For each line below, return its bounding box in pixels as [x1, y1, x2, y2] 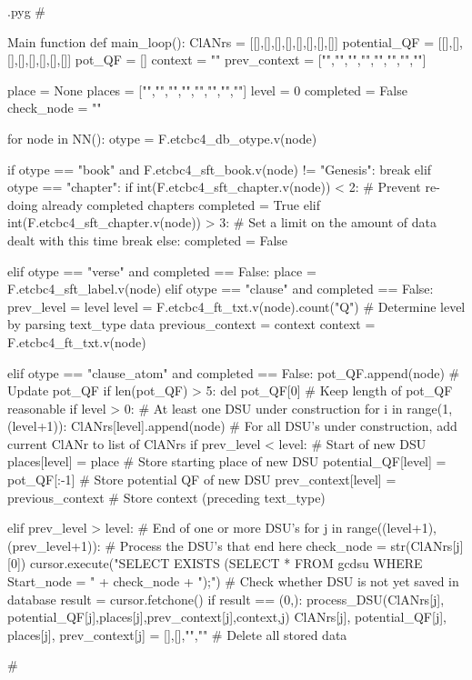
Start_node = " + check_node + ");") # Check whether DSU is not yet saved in [7, 572, 459, 591]
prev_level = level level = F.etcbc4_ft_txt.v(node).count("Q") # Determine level [7, 296, 466, 315]
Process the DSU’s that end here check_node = [119, 535, 387, 555]
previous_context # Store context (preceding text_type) [7, 487, 326, 506]
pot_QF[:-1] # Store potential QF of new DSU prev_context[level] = [7, 470, 397, 489]
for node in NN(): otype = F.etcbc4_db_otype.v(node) [7, 128, 317, 147]
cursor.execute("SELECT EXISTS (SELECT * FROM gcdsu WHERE [29, 554, 423, 573]
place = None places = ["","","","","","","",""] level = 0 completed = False [7, 80, 407, 99]
